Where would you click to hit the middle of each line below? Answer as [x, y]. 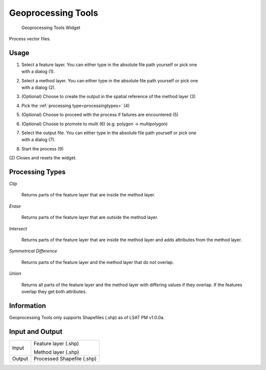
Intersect [18, 228]
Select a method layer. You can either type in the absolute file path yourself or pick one [110, 80]
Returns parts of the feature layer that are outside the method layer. [90, 218]
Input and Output [36, 331]
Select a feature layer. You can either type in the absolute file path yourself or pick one [109, 65]
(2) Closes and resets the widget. [43, 158]
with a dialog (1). [38, 72]
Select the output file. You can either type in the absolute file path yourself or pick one [109, 133]
